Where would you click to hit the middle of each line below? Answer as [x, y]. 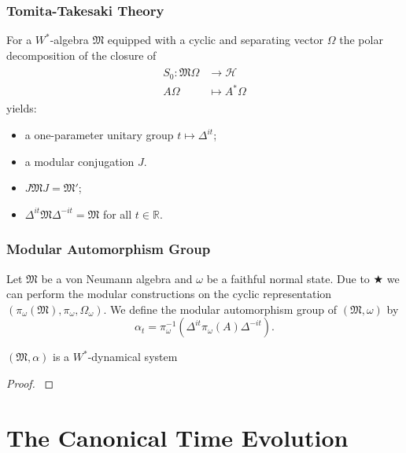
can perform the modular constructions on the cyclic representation [169, 294]
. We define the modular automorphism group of [220, 309]
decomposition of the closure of [81, 55]
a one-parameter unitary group [99, 135]
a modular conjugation [79, 161]
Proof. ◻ [30, 383]
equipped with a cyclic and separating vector [216, 40]
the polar [361, 40]
